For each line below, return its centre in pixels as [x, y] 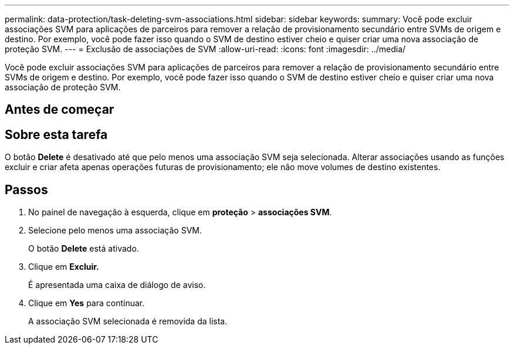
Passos [26, 189]
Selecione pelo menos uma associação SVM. [115, 231]
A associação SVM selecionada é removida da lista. [128, 321]
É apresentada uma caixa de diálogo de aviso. [117, 285]
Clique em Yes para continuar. [87, 303]
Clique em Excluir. [64, 267]
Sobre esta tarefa [56, 134]
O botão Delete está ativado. [84, 249]
